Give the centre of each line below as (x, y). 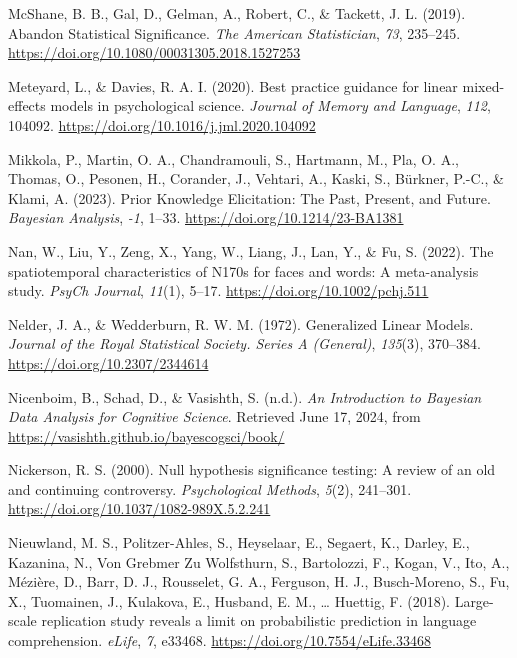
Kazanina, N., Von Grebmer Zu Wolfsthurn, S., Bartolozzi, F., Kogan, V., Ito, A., (259, 561)
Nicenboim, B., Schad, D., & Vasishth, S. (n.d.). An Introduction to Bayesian (245, 396)
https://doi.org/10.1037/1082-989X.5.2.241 (139, 508)
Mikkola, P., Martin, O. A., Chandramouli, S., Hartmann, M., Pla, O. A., (233, 158)
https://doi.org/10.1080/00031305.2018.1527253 (154, 52)
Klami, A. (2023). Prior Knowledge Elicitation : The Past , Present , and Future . (249, 197)
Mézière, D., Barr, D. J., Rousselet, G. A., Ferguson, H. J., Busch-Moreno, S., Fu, (259, 581)
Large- (474, 600)
